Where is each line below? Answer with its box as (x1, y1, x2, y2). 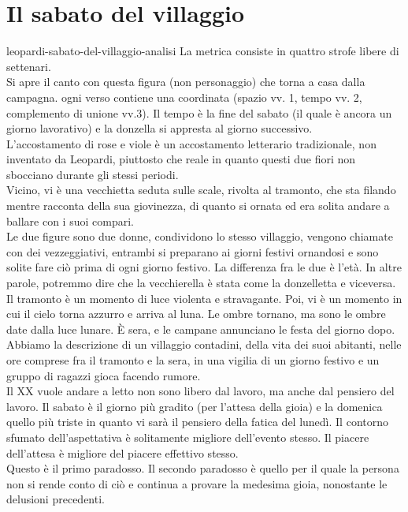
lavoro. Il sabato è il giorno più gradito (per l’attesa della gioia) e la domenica (6, 398, 383, 414)
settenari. (6, 58, 51, 74)
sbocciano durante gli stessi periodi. (6, 166, 179, 182)
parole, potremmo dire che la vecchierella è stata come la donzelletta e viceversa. (6, 275, 396, 291)
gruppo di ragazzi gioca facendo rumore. (6, 367, 201, 383)
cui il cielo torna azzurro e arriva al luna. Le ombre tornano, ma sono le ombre (6, 305, 386, 322)
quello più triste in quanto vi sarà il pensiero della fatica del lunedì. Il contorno (6, 413, 388, 430)
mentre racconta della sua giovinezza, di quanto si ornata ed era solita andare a (6, 197, 390, 214)
